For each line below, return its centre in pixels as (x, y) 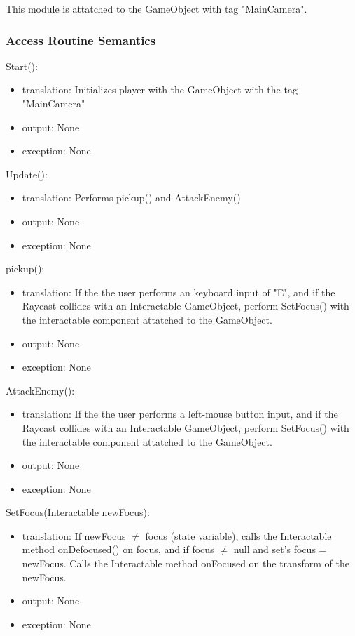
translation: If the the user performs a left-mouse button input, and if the (180, 414)
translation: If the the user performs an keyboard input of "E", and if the (179, 292)
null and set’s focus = (280, 549)
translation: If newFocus (74, 535)
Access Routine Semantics (81, 40)
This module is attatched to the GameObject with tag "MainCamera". (156, 8)
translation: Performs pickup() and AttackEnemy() (131, 198)
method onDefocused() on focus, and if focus (118, 549)
